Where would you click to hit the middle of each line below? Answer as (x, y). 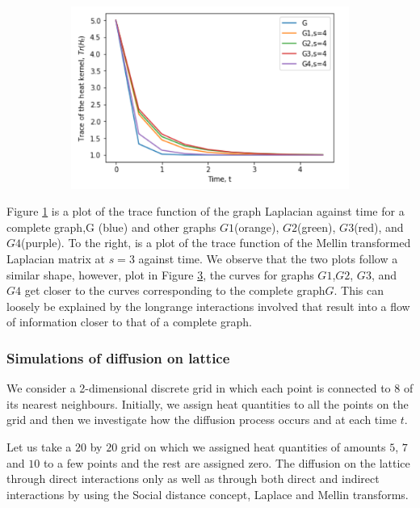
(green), (316, 227)
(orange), (257, 227)
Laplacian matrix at (56, 258)
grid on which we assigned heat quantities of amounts (253, 446)
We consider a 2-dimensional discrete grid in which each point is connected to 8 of (210, 388)
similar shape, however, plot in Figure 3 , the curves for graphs (160, 274)
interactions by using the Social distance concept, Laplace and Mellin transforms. (208, 494)
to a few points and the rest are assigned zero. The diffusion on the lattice (227, 462)
